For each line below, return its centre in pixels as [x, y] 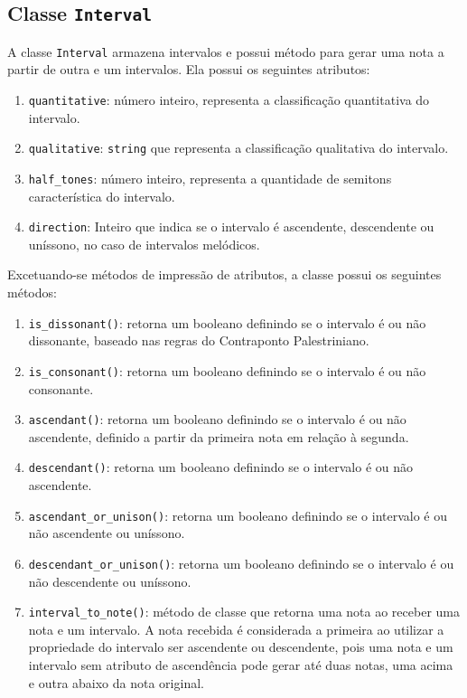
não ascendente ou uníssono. [107, 533]
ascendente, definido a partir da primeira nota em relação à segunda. [219, 436]
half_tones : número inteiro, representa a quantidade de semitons [210, 178]
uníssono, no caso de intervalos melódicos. [144, 244]
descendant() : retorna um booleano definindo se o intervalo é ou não [221, 467]
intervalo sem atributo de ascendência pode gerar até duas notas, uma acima [241, 664]
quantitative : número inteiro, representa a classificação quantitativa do [229, 100]
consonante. [61, 388]
